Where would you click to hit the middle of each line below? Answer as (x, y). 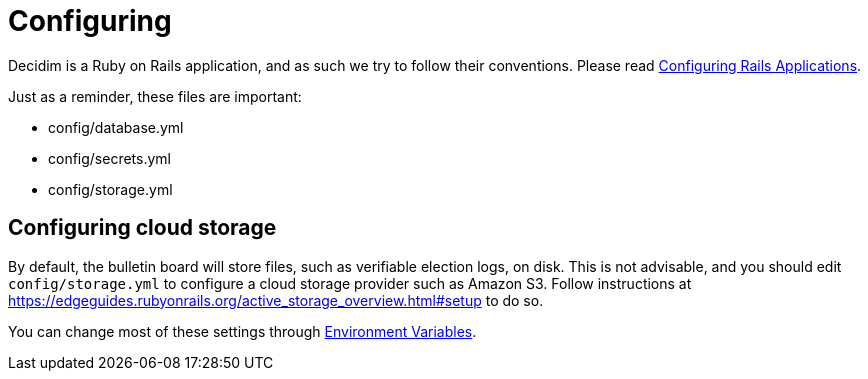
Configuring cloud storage (142, 228)
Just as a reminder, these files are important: (155, 96)
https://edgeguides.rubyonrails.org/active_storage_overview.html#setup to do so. (276, 300)
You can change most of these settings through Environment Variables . (242, 331)
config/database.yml (116, 127)
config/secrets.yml (110, 158)
